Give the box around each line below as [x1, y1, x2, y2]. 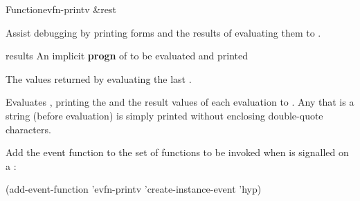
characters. [6, 122, 51, 136]
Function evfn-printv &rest [6, 2, 116, 16]
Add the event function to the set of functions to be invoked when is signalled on [6, 145, 349, 160]
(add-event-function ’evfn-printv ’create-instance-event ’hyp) [6, 182, 262, 196]
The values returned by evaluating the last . [6, 71, 192, 86]
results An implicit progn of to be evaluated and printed [6, 48, 249, 63]
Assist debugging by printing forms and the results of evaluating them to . [6, 25, 321, 39]
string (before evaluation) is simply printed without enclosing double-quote [6, 108, 323, 122]
